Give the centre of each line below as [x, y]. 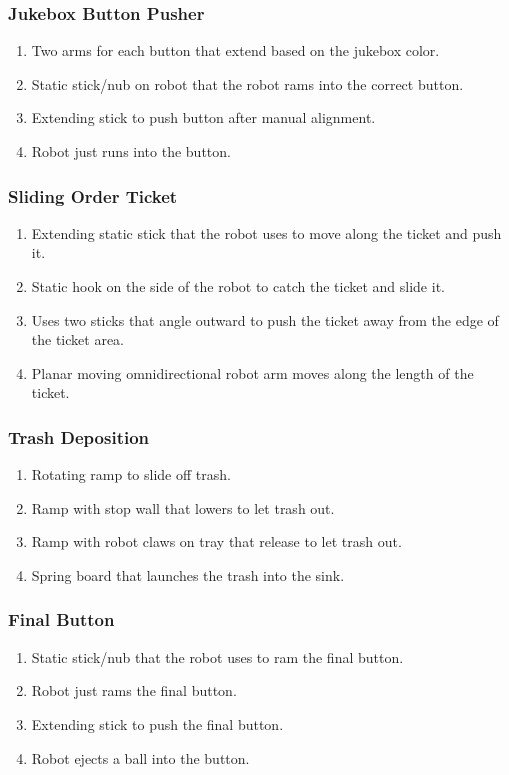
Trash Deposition [79, 436]
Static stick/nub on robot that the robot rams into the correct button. [247, 83]
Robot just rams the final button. [134, 690]
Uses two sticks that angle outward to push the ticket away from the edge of [265, 319]
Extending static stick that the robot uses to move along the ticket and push [266, 232]
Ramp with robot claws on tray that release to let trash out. [216, 541]
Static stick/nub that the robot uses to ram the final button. [217, 656]
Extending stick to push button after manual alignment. [203, 117]
